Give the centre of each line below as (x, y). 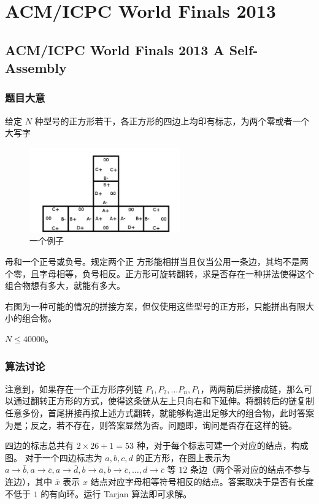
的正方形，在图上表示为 (183, 457)
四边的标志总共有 (39, 445)
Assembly (36, 68)
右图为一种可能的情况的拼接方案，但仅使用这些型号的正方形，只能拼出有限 (155, 306)
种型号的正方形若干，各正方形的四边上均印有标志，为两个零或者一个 (172, 120)
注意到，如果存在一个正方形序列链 (74, 388)
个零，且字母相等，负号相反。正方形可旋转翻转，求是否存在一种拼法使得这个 (159, 273)
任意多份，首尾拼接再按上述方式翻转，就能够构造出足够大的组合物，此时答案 (159, 413)
